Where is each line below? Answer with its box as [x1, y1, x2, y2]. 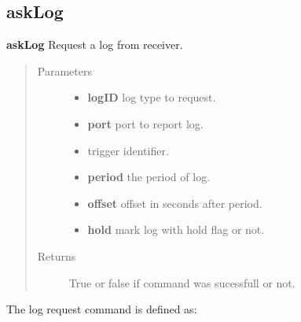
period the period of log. [87, 168, 211, 185]
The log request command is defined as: [6, 301, 197, 317]
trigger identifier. [87, 142, 169, 158]
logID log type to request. [87, 89, 216, 105]
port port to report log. [87, 115, 204, 131]
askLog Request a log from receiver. [6, 36, 183, 53]
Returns [37, 247, 76, 264]
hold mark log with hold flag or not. [87, 221, 265, 238]
